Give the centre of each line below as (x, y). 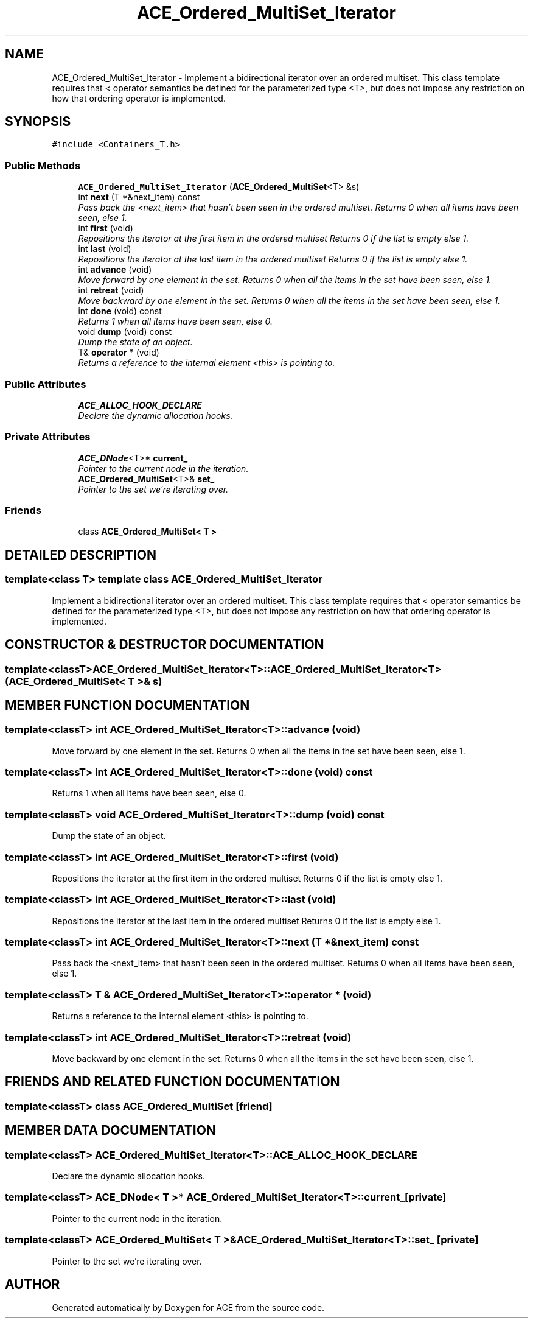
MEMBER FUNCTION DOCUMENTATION (127, 705)
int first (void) (106, 228)
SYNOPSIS (38, 122)
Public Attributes (46, 384)
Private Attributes (48, 437)
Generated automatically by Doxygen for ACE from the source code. (188, 1308)
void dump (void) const (125, 332)
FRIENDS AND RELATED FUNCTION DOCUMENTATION (172, 1082)
